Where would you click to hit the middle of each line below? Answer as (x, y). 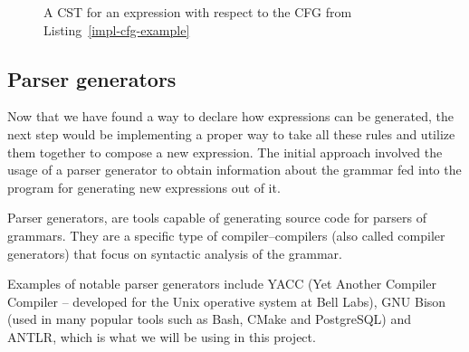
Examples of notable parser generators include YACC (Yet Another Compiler (222, 284)
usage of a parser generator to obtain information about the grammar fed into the (234, 170)
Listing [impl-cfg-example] (117, 29)
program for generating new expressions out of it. (144, 187)
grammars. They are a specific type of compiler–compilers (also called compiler (226, 235)
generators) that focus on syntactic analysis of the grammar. (175, 253)
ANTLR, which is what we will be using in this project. (162, 336)
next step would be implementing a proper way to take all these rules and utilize (231, 133)
